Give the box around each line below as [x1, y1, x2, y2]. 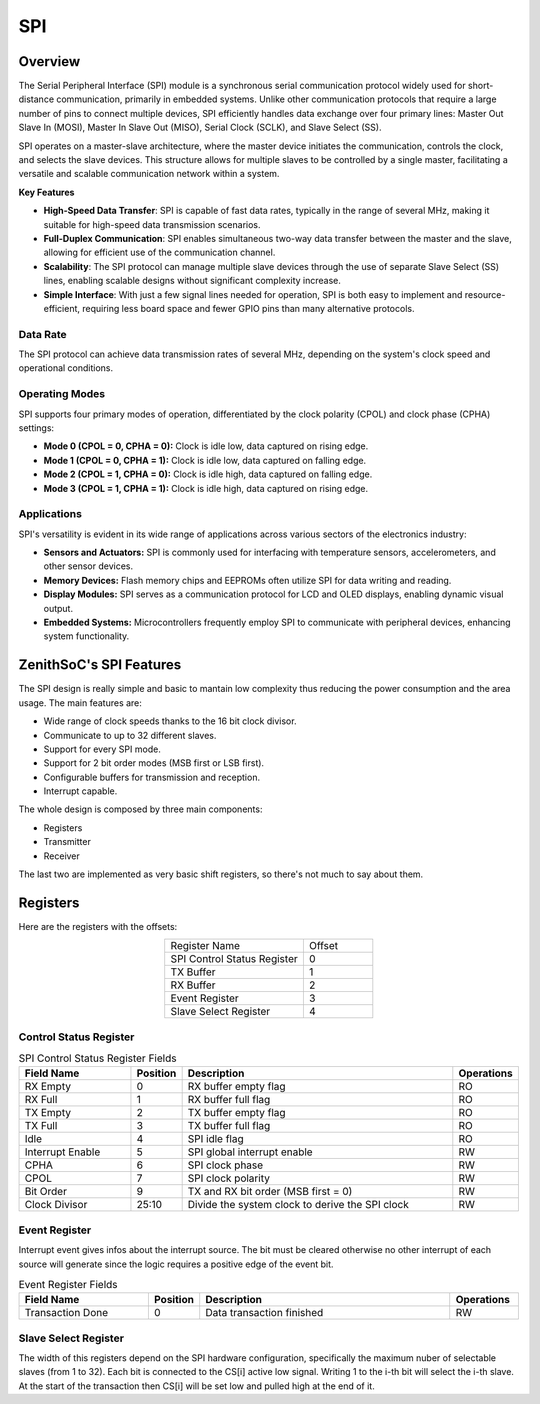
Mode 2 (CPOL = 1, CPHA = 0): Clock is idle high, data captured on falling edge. [43, 468, 373, 480]
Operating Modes [18, 387, 105, 401]
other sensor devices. [43, 560, 134, 572]
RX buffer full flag [187, 1093, 271, 1107]
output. [43, 602, 74, 614]
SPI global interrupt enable [187, 1145, 314, 1159]
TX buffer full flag [187, 1119, 271, 1133]
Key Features [18, 186, 75, 198]
